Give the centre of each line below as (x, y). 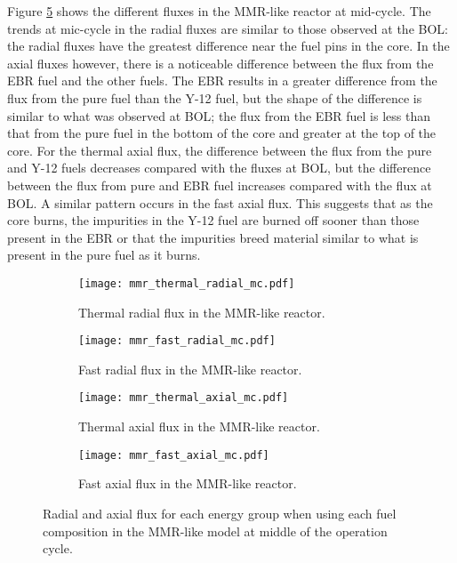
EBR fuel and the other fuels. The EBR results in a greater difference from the (222, 80)
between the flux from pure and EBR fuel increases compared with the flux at (220, 185)
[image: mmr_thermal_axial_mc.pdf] (184, 398)
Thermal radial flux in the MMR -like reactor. (202, 312)
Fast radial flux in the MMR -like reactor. (190, 369)
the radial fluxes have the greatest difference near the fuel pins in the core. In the (228, 46)
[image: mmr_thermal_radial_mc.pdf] (187, 283)
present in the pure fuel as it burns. (104, 255)
